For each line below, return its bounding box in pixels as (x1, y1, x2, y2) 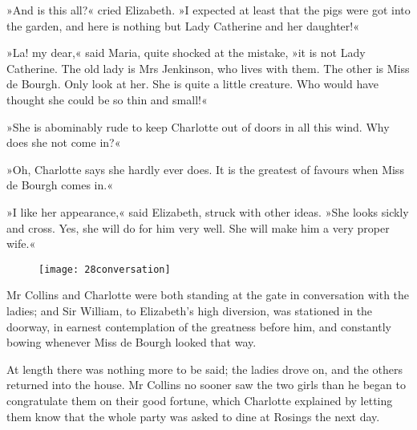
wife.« (6, 235, 36, 252)
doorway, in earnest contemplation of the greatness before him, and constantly (6, 318, 391, 335)
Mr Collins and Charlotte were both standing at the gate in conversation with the (6, 286, 410, 303)
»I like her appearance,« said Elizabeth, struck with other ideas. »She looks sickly (6, 203, 409, 220)
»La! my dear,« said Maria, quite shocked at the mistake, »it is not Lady (6, 44, 366, 61)
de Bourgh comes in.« (6, 176, 113, 193)
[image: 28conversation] (38, 263, 171, 275)
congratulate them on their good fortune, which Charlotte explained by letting (6, 391, 393, 408)
